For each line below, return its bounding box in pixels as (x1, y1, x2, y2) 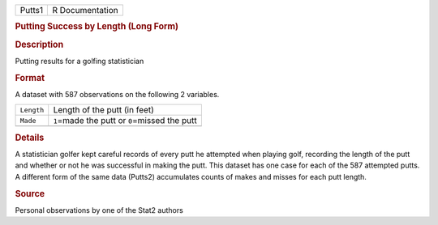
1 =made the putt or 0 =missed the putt (53, 115, 198, 126)
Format (15, 72, 45, 83)
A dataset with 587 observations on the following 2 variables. (15, 89, 220, 99)
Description (15, 39, 64, 50)
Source (15, 188, 45, 199)
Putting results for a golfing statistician (15, 56, 144, 66)
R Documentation (52, 5, 118, 15)
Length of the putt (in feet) (53, 104, 154, 116)
